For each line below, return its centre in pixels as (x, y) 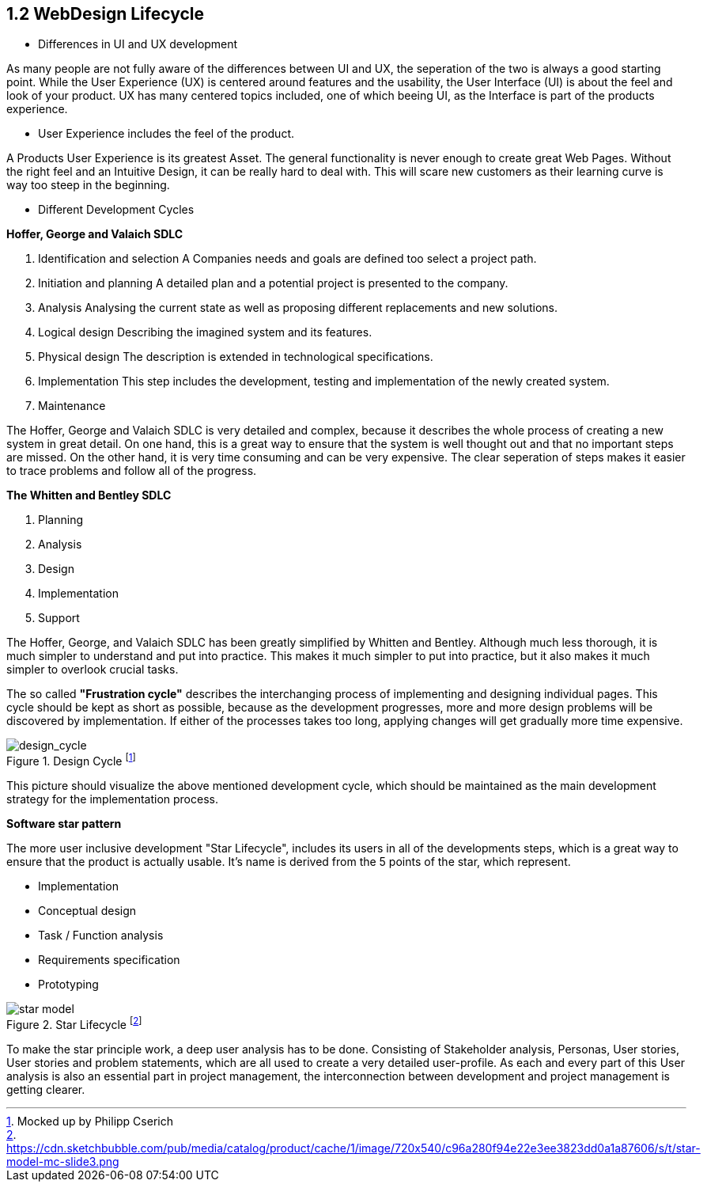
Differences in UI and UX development (138, 44)
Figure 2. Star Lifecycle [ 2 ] (74, 1023)
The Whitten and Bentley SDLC (89, 495)
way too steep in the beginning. (88, 185)
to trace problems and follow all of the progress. (132, 471)
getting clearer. (46, 1089)
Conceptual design (87, 911)
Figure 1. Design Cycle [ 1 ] (71, 760)
